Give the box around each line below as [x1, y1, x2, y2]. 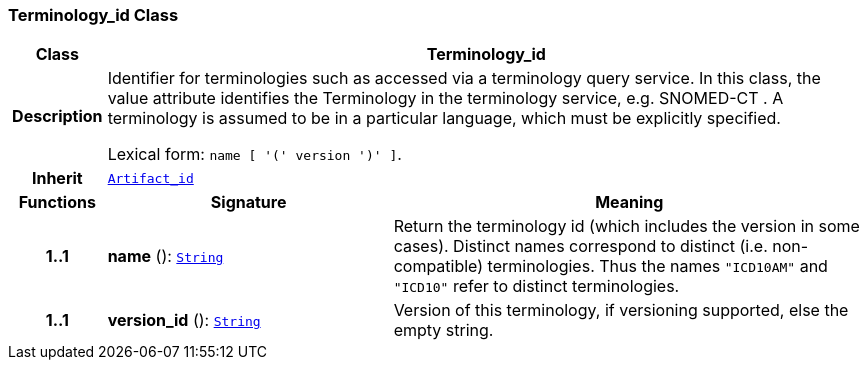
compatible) [393, 256, 484, 277]
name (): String [107, 246, 224, 267]
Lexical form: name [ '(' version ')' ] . [107, 144, 402, 165]
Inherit [31, 168, 83, 189]
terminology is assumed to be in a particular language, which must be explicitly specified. [107, 108, 781, 129]
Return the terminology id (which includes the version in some [393, 216, 860, 237]
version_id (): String [107, 310, 261, 331]
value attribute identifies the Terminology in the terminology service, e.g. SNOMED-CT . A [107, 88, 784, 109]
